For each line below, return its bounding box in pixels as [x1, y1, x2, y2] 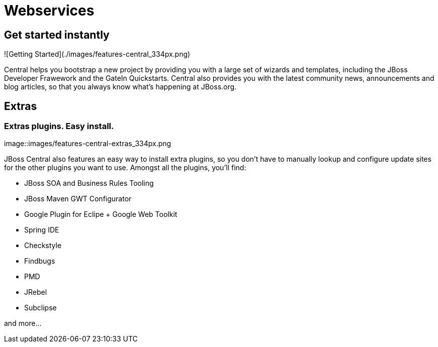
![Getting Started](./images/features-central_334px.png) [4, 50, 191, 59]
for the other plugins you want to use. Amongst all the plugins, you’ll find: [4, 163, 246, 172]
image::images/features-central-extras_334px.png [4, 139, 171, 148]
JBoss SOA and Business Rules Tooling [24, 179, 154, 188]
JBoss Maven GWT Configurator [24, 194, 132, 203]
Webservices [4, 2, 95, 19]
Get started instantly [4, 28, 110, 41]
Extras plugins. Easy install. [4, 121, 114, 132]
